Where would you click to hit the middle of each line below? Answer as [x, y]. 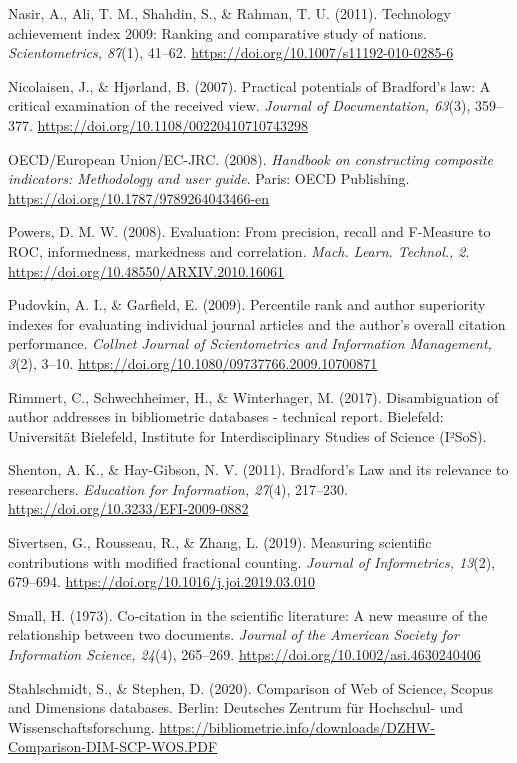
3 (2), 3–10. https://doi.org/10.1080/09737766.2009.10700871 [193, 362]
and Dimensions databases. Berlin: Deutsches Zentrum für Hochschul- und [236, 707]
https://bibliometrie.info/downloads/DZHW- [297, 726]
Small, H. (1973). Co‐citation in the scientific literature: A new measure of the [248, 614]
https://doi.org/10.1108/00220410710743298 [172, 124]
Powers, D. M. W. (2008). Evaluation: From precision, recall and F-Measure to [249, 231]
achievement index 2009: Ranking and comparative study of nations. [217, 32]
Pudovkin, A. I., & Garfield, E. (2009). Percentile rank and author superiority [247, 304]
